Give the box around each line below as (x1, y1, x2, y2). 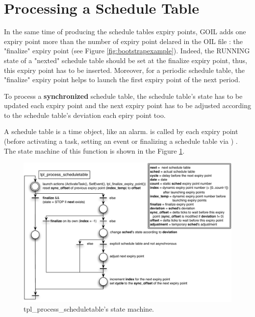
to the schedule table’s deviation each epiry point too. (4, 110, 166, 120)
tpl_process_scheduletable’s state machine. (24, 303, 154, 314)
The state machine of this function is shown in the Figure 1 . (4, 145, 185, 156)
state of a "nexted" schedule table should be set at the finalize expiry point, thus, (4, 55, 247, 65)
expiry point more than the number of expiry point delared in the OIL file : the (4, 36, 243, 46)
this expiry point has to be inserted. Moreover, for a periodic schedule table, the (4, 65, 245, 75)
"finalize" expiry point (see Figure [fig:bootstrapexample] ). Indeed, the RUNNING (4, 45, 250, 56)
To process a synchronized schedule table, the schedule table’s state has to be (4, 91, 243, 101)
